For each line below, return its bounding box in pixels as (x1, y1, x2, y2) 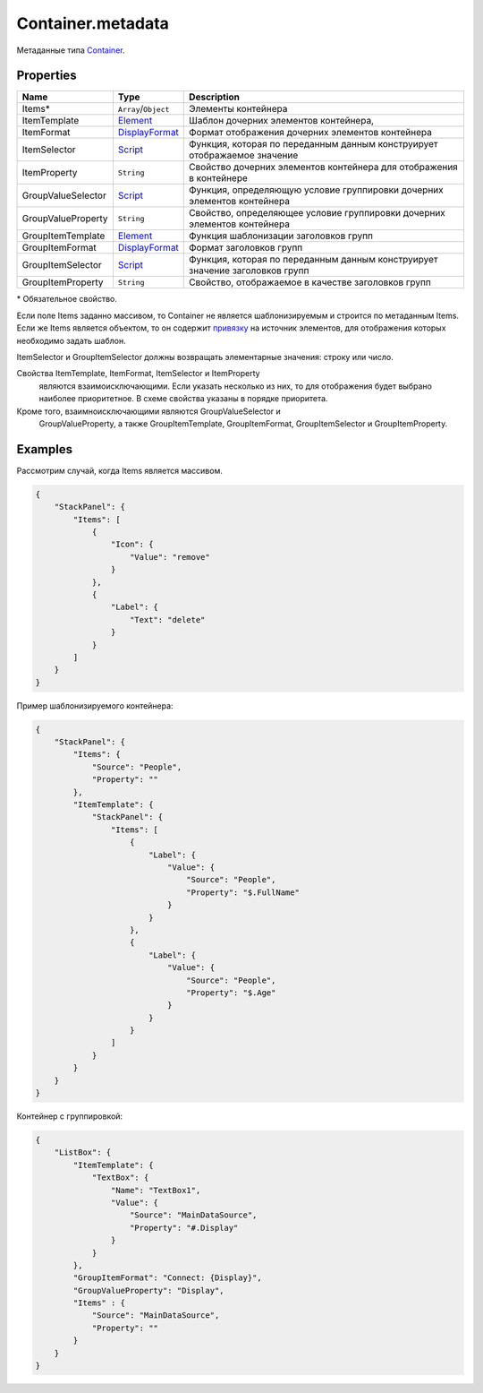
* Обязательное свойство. (16, 294, 118, 305)
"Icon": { (110, 539, 154, 550)
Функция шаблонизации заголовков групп (189, 229, 373, 242)
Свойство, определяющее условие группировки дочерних (189, 207, 446, 219)
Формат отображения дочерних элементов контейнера (189, 126, 433, 139)
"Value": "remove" (130, 552, 210, 562)
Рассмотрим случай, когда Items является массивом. (16, 465, 223, 476)
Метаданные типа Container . (16, 45, 125, 56)
